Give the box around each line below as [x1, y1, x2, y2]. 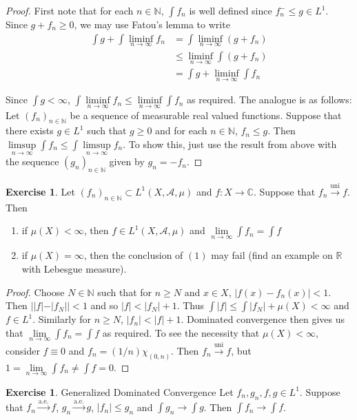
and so [90, 298, 119, 313]
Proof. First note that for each [6, 3, 134, 17]
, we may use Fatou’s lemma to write [74, 17, 230, 31]
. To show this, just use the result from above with [123, 136, 337, 151]
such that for [97, 284, 152, 299]
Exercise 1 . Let [6, 184, 75, 198]
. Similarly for [32, 312, 92, 326]
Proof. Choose [6, 284, 65, 299]
